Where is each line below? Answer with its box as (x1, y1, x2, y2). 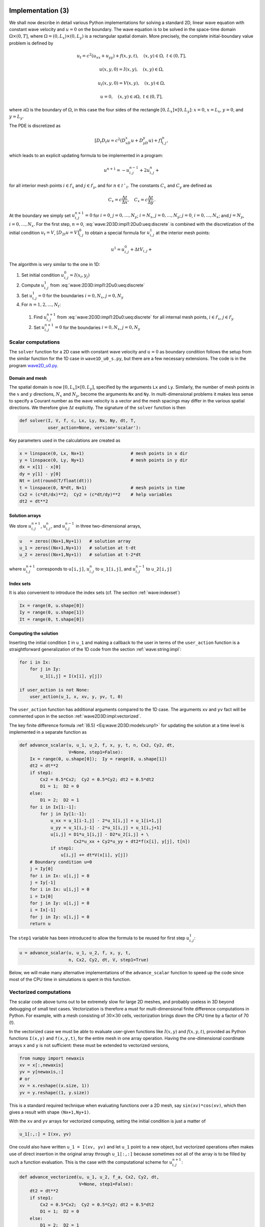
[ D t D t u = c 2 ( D (94, 136, 126, 144)
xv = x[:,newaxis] (19, 1063, 64, 1068)
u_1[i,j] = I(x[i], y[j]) (40, 673, 103, 679)
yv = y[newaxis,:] (19, 1069, 64, 1075)
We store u (9, 523, 32, 529)
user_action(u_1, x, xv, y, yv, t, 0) (29, 694, 123, 699)
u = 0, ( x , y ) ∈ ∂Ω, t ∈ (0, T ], (100, 94, 163, 100)
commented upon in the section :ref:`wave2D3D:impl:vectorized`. (9, 713, 141, 719)
